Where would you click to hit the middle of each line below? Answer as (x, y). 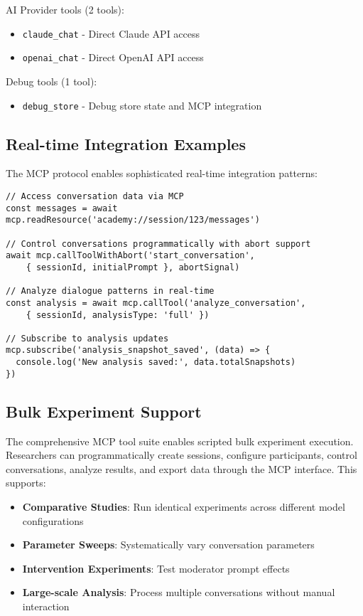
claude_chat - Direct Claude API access (111, 33)
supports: (26, 483)
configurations (53, 520)
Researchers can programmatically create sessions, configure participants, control (181, 455)
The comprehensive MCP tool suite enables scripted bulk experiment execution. (180, 441)
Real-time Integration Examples (126, 143)
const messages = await (62, 208)
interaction (46, 606)
